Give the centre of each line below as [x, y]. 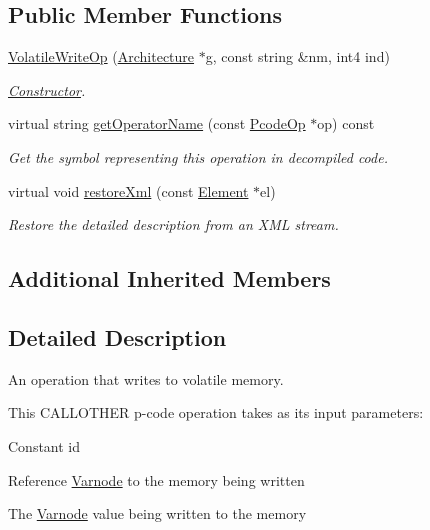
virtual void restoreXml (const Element [128, 190]
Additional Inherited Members [169, 278]
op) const [346, 123]
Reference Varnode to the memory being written [156, 479]
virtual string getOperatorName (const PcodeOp [157, 123]
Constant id [44, 445]
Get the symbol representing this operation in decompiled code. [198, 156]
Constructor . [47, 89]
